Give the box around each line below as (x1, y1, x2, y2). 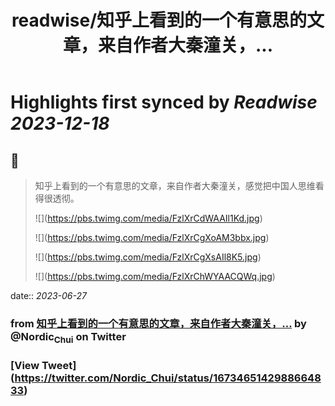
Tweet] (41, 359, 77, 373)
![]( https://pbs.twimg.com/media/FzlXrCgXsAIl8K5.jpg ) (34, 251, 262, 263)
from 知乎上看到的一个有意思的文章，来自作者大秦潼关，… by (10, 316, 307, 330)
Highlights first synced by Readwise (10, 91, 318, 114)
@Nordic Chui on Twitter (10, 329, 127, 346)
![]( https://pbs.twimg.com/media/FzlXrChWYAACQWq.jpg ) (34, 271, 276, 282)
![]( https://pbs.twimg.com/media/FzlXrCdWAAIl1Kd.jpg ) (34, 212, 263, 224)
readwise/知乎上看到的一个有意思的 (11, 9, 308, 32)
